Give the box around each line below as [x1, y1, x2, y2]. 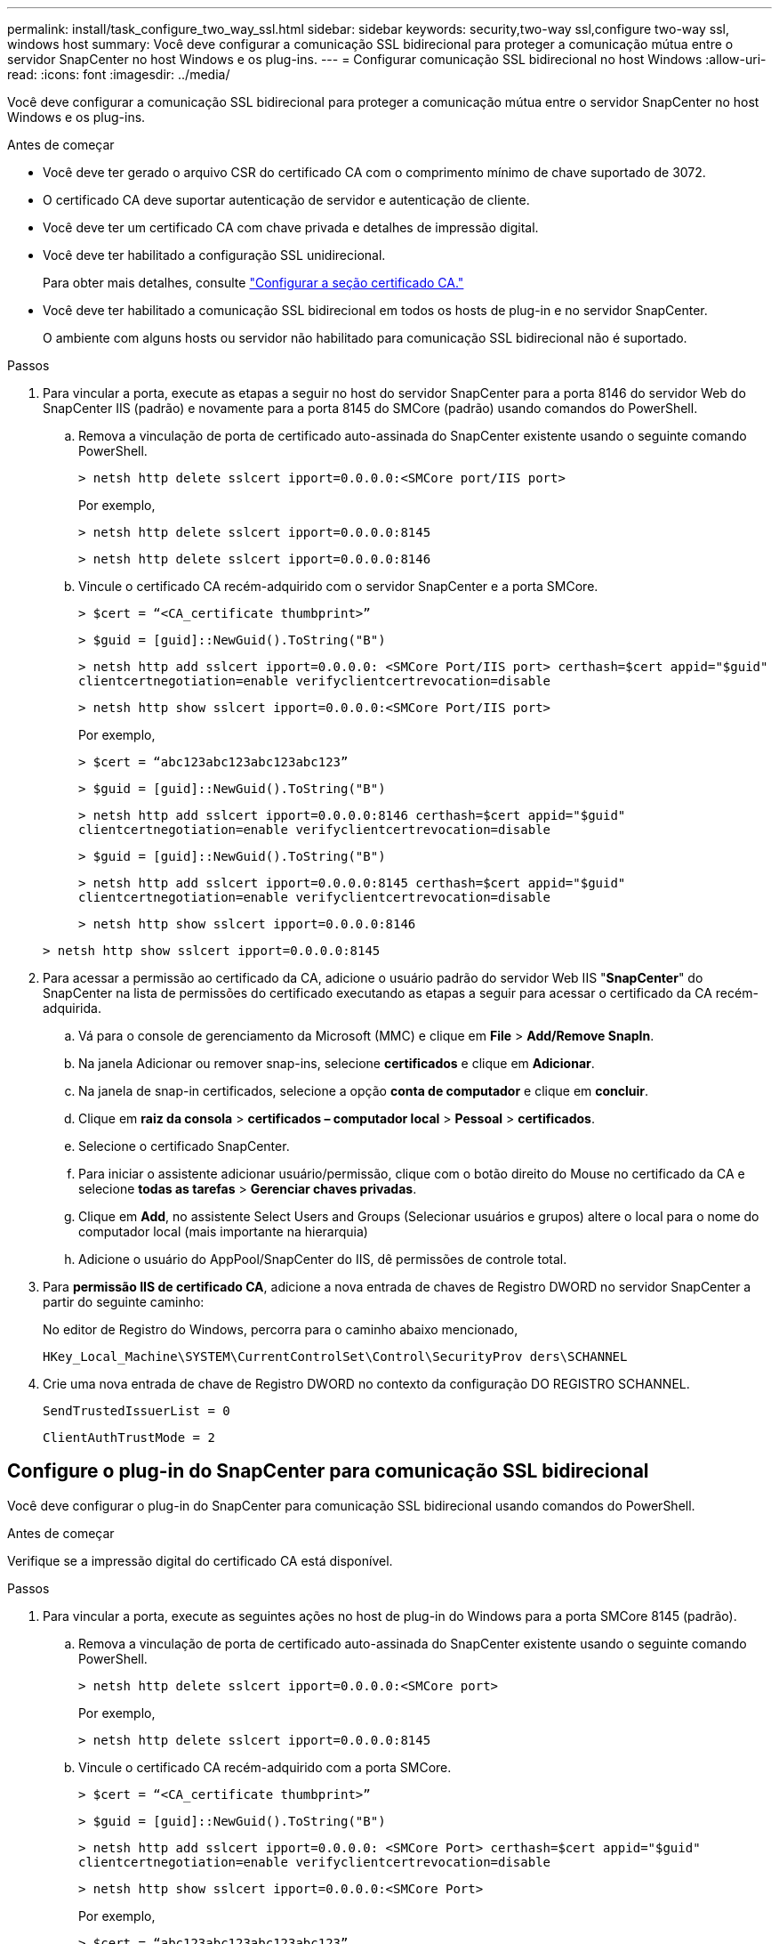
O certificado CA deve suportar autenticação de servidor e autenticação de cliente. [43, 192, 530, 207]
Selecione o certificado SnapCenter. [78, 1138, 290, 1154]
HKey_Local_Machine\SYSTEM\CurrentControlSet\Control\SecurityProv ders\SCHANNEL [43, 1349, 628, 1364]
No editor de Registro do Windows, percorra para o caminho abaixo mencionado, [43, 1322, 518, 1337]
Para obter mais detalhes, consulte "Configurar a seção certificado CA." [43, 275, 464, 290]
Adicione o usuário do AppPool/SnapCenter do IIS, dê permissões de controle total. [78, 1251, 567, 1267]
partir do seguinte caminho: [43, 1294, 205, 1309]
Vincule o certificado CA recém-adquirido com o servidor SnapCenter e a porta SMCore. [78, 579, 598, 594]
